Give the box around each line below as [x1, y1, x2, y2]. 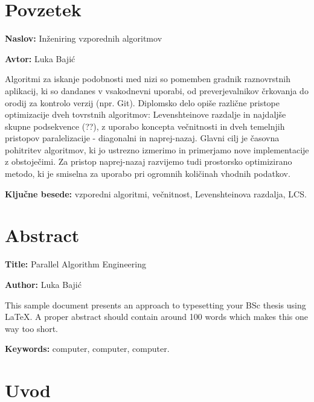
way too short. [5, 322, 59, 334]
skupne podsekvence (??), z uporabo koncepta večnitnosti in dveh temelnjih [5, 120, 285, 132]
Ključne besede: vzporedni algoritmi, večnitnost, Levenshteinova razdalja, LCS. [5, 187, 307, 200]
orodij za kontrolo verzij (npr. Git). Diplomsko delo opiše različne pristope [5, 96, 280, 109]
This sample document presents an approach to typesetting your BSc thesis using [5, 298, 306, 311]
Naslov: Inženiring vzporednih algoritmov [5, 32, 162, 45]
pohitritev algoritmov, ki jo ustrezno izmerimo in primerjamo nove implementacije [5, 143, 309, 156]
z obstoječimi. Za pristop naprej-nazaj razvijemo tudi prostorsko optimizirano [5, 155, 292, 168]
